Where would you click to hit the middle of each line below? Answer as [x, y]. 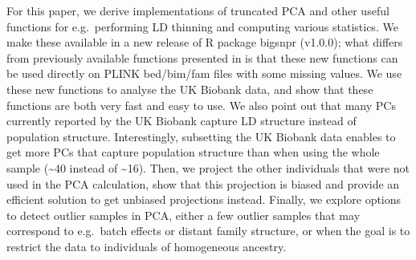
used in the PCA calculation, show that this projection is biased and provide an [203, 183]
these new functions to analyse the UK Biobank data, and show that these [190, 89]
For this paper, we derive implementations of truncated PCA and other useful [198, 10]
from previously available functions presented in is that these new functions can [202, 57]
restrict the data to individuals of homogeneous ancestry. [147, 246]
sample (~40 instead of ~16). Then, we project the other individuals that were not [208, 167]
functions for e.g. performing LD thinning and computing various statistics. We [202, 26]
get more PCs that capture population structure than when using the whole [193, 152]
